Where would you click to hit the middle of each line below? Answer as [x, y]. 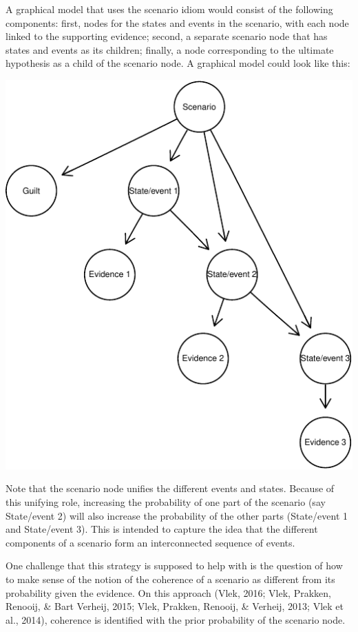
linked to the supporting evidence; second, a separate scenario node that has [167, 36]
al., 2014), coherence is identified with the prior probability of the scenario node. [176, 619]
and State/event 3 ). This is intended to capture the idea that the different [162, 529]
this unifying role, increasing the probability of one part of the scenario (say [166, 502]
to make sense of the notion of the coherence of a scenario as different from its [170, 579]
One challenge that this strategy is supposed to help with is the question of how [174, 565]
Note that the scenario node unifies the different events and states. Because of [170, 488]
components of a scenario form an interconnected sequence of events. [150, 542]
